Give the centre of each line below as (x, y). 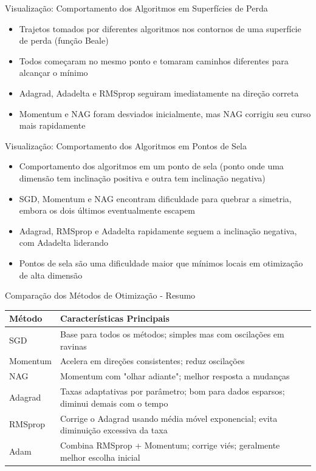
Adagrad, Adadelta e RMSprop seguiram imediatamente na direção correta (159, 93)
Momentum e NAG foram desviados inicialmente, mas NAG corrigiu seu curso (165, 113)
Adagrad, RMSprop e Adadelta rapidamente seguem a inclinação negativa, (158, 230)
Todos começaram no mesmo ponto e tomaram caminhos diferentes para (154, 60)
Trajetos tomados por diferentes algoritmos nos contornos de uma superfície (160, 28)
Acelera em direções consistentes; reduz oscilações (153, 361)
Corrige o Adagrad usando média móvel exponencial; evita (169, 418)
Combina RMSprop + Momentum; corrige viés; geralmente (170, 445)
